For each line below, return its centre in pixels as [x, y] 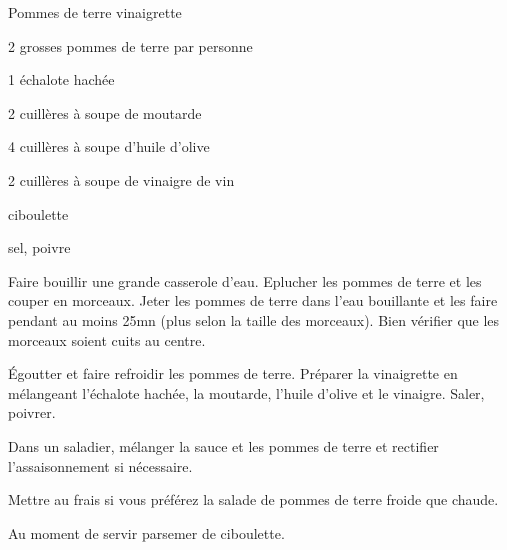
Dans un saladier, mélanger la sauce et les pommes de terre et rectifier [223, 445]
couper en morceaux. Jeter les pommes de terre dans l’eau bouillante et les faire [253, 300]
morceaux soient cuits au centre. [107, 339]
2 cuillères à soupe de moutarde [105, 112]
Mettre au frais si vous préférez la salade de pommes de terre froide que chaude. [253, 499]
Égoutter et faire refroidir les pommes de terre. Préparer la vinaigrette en [233, 373]
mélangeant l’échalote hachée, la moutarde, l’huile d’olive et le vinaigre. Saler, [246, 392]
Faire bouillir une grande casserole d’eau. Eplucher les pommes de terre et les [245, 280]
